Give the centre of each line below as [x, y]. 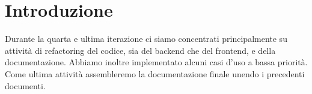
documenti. [25, 85]
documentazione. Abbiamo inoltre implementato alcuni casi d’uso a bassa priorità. [156, 62]
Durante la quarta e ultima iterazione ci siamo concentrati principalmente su [146, 39]
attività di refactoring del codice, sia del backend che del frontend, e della [140, 50]
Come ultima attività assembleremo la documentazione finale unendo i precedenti [155, 73]
